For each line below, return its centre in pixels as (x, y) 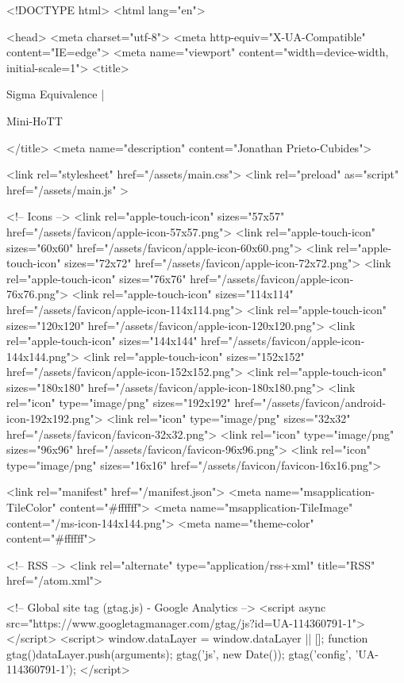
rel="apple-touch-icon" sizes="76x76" (96, 278)
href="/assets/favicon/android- (310, 403)
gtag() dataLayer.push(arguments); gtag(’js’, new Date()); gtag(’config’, (179, 653)
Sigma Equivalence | (56, 94)
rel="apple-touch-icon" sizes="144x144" (102, 341)
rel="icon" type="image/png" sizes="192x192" (119, 403)
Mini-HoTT (35, 120)
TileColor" (31, 507)
